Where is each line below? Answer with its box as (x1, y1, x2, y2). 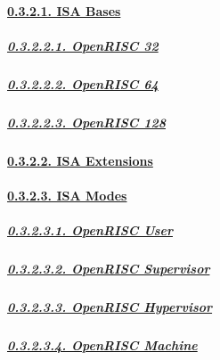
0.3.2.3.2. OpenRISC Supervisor (7, 259, 210, 278)
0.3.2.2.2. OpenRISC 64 (7, 74, 159, 93)
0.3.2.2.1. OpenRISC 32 (7, 36, 159, 54)
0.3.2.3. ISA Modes (7, 185, 127, 204)
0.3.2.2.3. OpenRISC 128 (7, 112, 166, 131)
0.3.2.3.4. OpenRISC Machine (7, 335, 198, 354)
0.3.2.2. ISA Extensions (7, 151, 153, 169)
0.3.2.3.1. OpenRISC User (7, 221, 173, 240)
